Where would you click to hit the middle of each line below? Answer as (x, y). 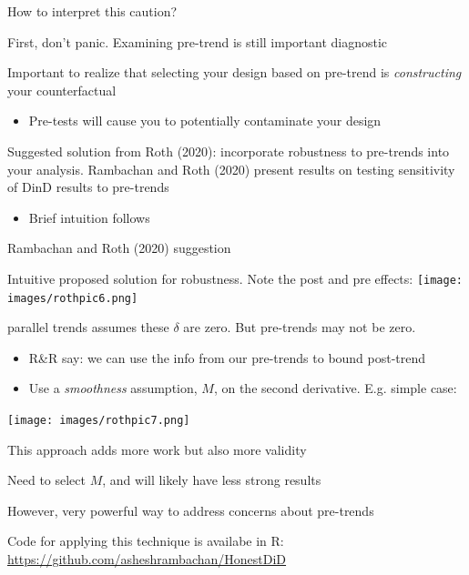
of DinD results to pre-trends (88, 187)
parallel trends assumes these (88, 327)
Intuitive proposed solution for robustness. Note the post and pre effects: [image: (235, 278)
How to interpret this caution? (92, 11)
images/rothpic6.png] (73, 298)
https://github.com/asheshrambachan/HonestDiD (147, 559)
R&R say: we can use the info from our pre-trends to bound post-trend (227, 357)
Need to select (46, 480)
